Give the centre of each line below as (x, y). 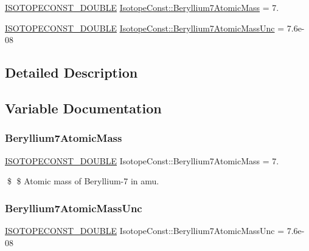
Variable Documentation (83, 108)
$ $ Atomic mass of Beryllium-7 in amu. (83, 181)
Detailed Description (71, 72)
